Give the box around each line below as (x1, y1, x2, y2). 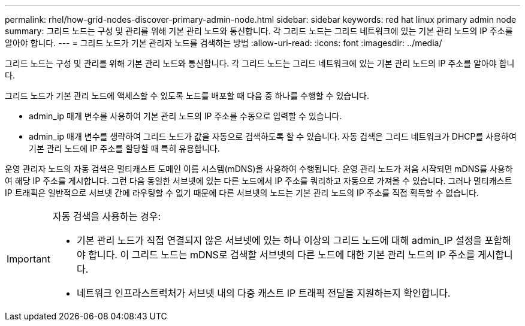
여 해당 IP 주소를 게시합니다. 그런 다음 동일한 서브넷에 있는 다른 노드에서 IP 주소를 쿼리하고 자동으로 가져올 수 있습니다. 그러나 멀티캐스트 (5, 176, 512, 186)
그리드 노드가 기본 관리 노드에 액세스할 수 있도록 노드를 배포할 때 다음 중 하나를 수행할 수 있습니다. (5, 90, 369, 101)
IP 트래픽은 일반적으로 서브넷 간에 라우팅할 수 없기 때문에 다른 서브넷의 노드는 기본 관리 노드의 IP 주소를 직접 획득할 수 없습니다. (5, 188, 479, 198)
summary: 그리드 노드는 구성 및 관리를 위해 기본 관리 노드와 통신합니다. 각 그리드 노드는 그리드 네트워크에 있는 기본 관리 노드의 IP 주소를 (5, 26, 513, 36)
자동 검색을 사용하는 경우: (52, 210, 161, 222)
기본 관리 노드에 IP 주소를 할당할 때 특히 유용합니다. (29, 143, 220, 153)
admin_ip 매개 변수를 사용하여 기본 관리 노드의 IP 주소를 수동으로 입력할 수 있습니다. (29, 111, 342, 121)
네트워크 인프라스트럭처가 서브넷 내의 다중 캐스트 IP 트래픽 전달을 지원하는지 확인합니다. (76, 287, 451, 299)
